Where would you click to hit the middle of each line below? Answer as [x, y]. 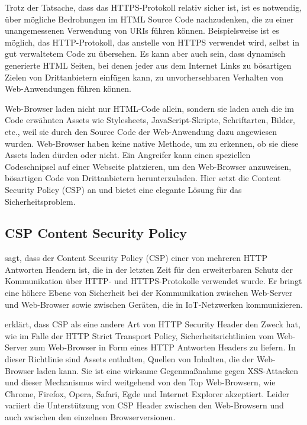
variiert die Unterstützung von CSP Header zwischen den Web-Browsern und [144, 405]
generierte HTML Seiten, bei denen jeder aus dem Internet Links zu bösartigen [148, 65]
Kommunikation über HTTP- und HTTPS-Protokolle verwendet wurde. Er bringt [153, 281]
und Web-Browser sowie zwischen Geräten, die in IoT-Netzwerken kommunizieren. [154, 304]
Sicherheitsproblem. [40, 201]
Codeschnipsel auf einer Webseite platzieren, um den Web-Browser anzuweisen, [148, 166]
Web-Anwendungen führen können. [68, 88]
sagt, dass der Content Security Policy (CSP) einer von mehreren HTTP [136, 258]
